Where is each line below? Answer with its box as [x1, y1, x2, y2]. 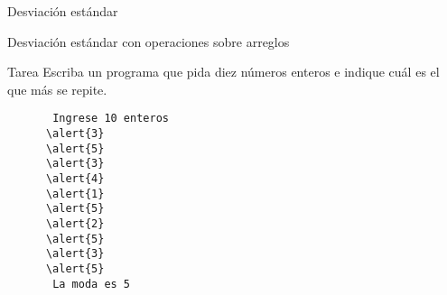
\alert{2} [45, 217, 105, 230]
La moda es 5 [52, 277, 131, 290]
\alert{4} [45, 172, 105, 185]
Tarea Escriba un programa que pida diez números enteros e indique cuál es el [7, 62, 440, 81]
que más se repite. [7, 79, 107, 98]
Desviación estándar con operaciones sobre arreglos [7, 32, 290, 51]
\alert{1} [45, 187, 105, 200]
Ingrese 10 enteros [52, 112, 169, 125]
